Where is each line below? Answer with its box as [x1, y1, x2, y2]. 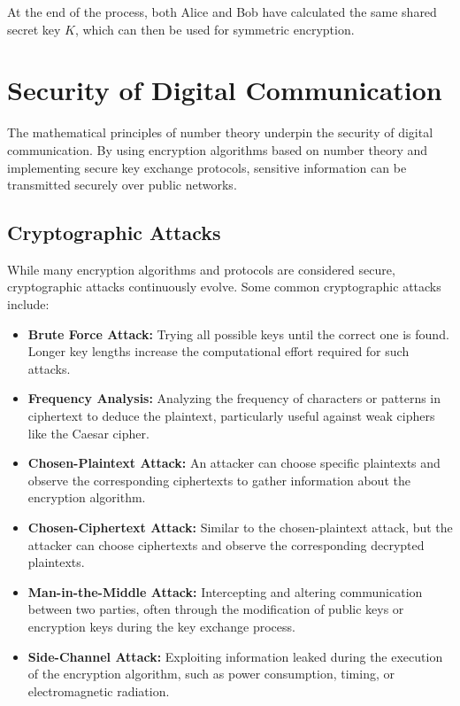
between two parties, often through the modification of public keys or [27, 600, 404, 618]
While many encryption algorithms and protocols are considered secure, [7, 260, 395, 278]
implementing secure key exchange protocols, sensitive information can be [7, 158, 407, 176]
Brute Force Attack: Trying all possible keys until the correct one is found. [27, 324, 449, 343]
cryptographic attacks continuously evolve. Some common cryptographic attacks [7, 277, 441, 296]
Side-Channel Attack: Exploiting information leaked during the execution [27, 647, 443, 665]
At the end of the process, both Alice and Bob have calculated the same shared [7, 3, 437, 20]
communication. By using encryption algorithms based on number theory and [7, 140, 428, 159]
